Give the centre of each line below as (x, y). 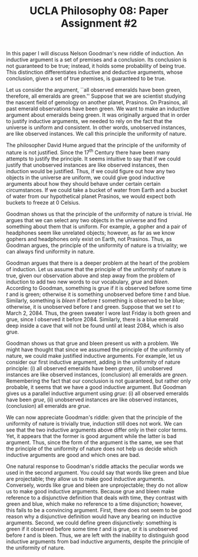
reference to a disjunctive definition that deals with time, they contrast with (97, 497)
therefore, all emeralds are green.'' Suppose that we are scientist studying (96, 96)
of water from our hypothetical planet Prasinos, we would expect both (91, 196)
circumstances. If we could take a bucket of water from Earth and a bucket (97, 190)
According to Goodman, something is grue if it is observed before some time (99, 288)
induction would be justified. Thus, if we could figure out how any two (91, 171)
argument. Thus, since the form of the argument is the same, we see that (95, 442)
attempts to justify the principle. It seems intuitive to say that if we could (93, 159)
